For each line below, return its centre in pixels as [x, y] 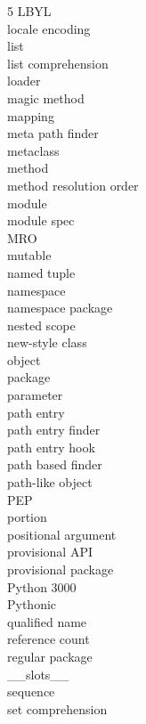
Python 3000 [42, 586]
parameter [35, 395]
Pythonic [32, 604]
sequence [31, 691]
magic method [46, 98]
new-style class [47, 342]
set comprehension [57, 708]
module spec [41, 220]
